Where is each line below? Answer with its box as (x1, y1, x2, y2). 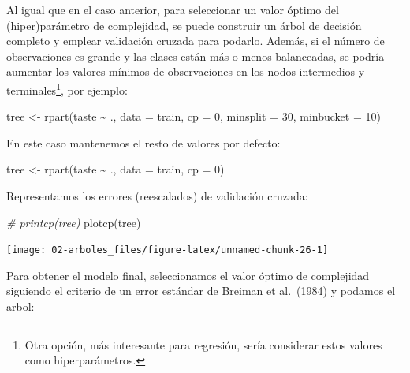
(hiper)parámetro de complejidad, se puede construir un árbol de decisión (6, 17, 362, 33)
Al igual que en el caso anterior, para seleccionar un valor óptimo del (6, 2, 339, 17)
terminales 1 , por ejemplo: (6, 79, 128, 98)
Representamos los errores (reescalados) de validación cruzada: (6, 188, 308, 203)
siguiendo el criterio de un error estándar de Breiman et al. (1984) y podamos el (6, 282, 396, 299)
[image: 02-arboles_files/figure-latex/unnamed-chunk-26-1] (6, 244, 329, 256)
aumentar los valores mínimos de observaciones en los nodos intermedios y (6, 63, 365, 80)
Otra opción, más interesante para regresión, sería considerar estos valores (24, 336, 382, 352)
